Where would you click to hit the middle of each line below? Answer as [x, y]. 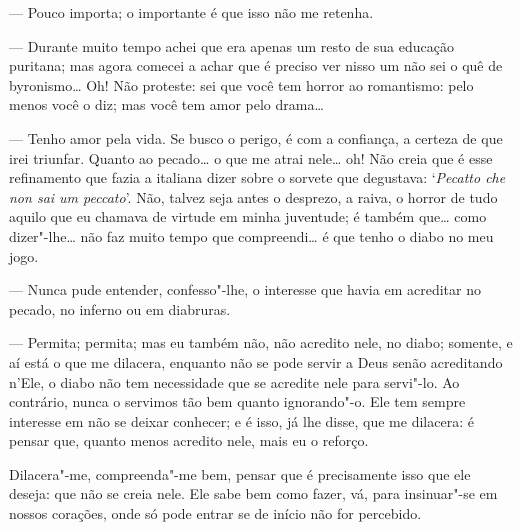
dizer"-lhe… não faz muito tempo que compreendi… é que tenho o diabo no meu [251, 235]
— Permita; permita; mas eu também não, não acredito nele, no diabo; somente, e [261, 342]
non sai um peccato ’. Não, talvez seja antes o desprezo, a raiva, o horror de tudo [253, 196]
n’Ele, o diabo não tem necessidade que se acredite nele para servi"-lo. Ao [234, 381]
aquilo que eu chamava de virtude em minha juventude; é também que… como [248, 216]
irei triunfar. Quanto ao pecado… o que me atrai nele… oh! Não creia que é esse [251, 157]
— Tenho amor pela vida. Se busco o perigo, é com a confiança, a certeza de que [256, 137]
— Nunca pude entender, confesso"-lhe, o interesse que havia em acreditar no [245, 289]
